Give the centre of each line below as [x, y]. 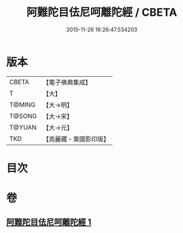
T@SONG [23, 116]
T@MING [22, 105]
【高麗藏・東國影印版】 [76, 139]
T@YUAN [23, 127]
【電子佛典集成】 [67, 82]
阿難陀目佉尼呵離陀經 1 [49, 222]
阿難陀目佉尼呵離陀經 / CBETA [102, 12]
